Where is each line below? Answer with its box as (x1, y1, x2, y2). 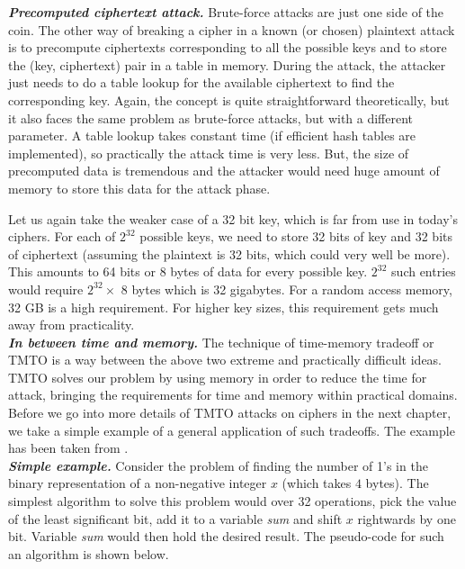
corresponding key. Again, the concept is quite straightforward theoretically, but (8, 90, 450, 109)
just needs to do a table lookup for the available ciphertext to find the (8, 73, 395, 92)
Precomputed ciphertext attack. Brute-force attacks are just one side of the (8, 3, 444, 21)
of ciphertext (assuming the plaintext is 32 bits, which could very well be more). (8, 244, 451, 263)
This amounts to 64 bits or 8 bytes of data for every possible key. (8, 262, 368, 281)
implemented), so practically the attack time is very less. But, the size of (8, 143, 409, 162)
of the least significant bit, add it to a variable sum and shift (8, 509, 343, 528)
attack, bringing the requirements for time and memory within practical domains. (8, 385, 458, 404)
